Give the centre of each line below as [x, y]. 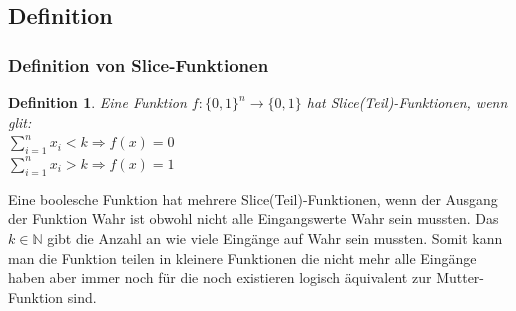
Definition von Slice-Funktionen [138, 64]
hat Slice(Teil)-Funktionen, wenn [407, 102]
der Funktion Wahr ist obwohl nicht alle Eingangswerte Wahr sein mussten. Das [253, 218]
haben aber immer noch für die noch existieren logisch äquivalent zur [220, 277]
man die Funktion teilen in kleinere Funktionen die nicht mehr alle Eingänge [242, 257]
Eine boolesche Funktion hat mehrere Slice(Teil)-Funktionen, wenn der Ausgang [253, 198]
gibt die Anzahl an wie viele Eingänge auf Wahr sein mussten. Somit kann [275, 237]
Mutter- [460, 277]
